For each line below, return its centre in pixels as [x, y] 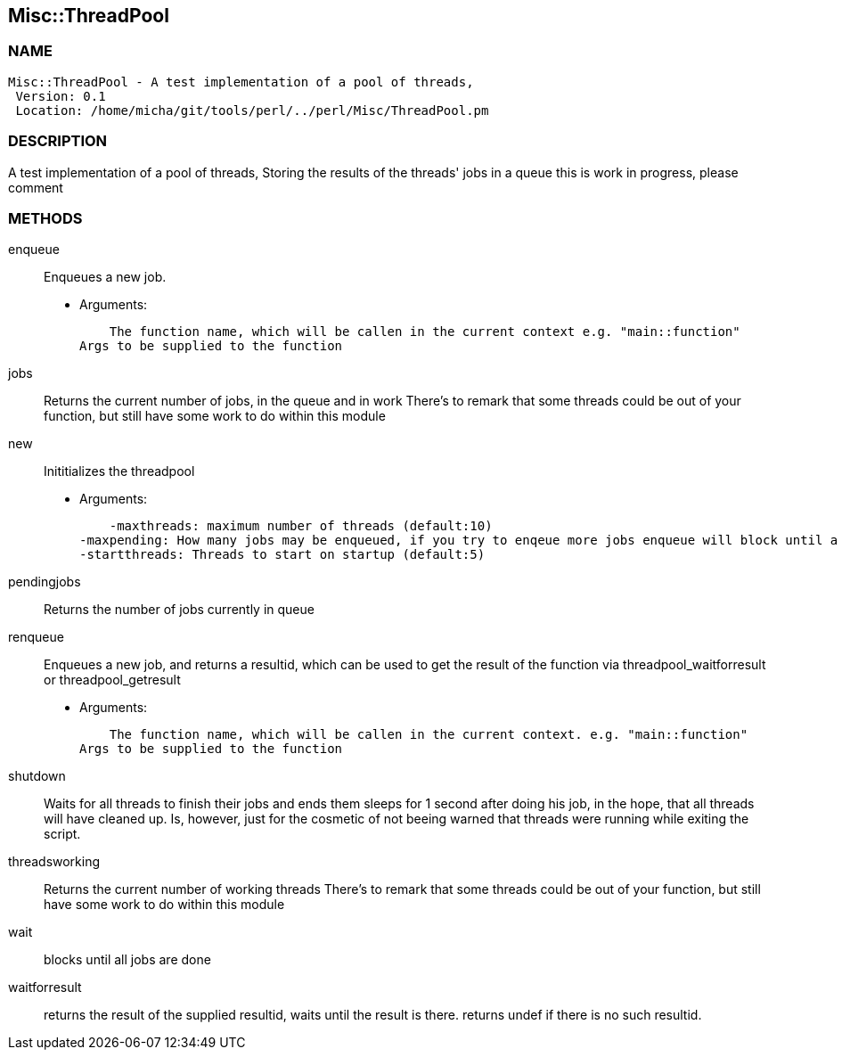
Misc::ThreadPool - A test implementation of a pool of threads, [241, 82]
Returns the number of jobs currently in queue [179, 610]
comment [36, 187]
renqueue [36, 637]
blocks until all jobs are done [127, 960]
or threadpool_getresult [112, 680]
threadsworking [54, 862]
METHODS [45, 218]
